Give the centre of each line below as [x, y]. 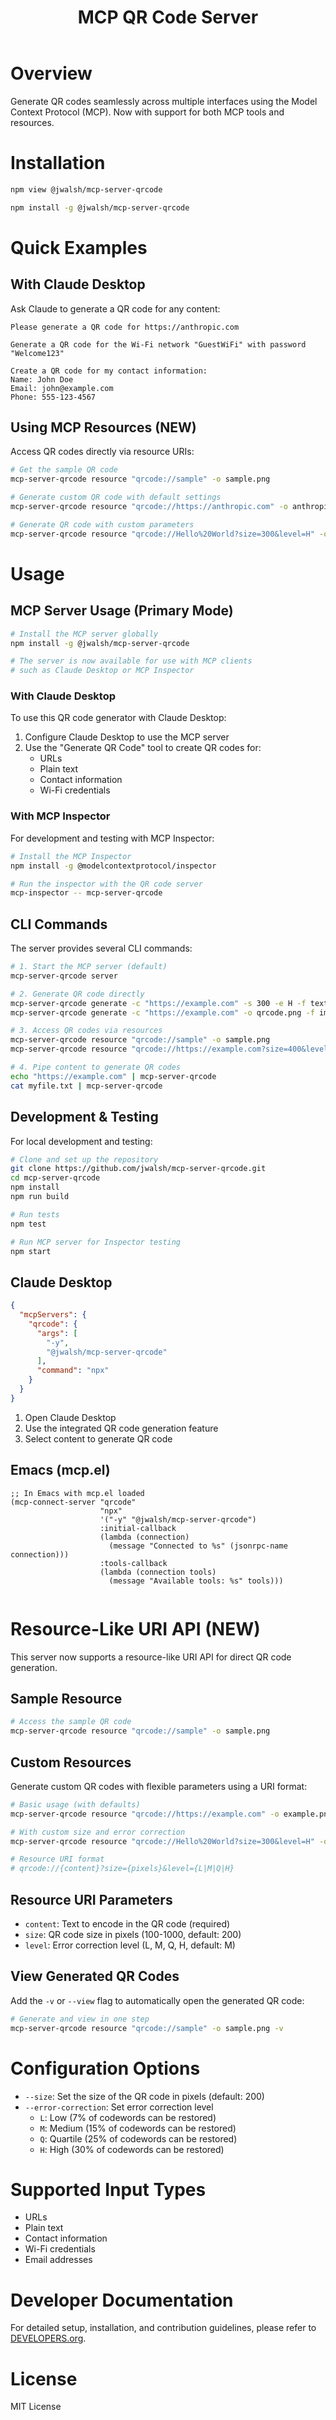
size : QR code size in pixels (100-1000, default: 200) [133, 1935]
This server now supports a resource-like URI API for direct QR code [151, 1657]
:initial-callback [138, 1528]
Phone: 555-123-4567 [53, 397]
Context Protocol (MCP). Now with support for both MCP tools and [147, 112]
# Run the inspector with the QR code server [106, 884]
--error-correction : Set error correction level [119, 2107]
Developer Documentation [122, 2300]
